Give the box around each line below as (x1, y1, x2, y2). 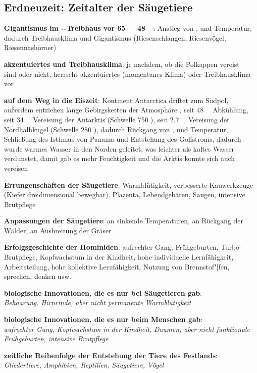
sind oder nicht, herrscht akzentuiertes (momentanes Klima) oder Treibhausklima (4, 68, 251, 79)
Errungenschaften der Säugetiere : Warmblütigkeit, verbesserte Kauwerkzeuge (4, 179, 253, 190)
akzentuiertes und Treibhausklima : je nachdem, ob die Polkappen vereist (4, 58, 240, 69)
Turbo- (220, 242, 242, 252)
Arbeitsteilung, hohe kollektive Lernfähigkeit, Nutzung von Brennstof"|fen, (4, 261, 230, 271)
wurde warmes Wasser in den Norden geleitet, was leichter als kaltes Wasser (4, 143, 235, 154)
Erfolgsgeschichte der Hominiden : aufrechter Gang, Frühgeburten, (4, 242, 219, 252)
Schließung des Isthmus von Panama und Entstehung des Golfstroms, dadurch (4, 134, 241, 144)
